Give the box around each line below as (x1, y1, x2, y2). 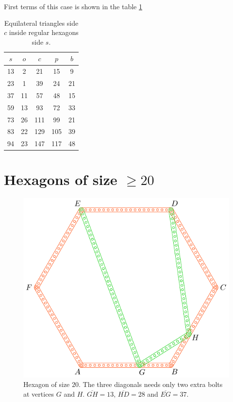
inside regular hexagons (9, 27, 79, 37)
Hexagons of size (4, 169, 117, 189)
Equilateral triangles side (4, 17, 79, 28)
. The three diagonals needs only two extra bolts (79, 379, 223, 389)
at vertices (23, 388, 54, 399)
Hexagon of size (23, 379, 70, 389)
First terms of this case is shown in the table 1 (4, 1, 142, 11)
